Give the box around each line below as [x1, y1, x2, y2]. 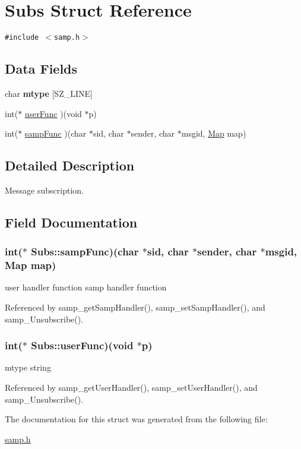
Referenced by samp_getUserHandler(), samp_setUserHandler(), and [5, 381, 258, 394]
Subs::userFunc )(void [31, 338, 134, 353]
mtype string [5, 361, 51, 374]
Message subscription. [5, 184, 84, 196]
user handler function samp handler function [5, 281, 167, 293]
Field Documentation [5, 213, 138, 231]
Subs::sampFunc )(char [31, 244, 139, 259]
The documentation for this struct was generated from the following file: [5, 413, 268, 425]
